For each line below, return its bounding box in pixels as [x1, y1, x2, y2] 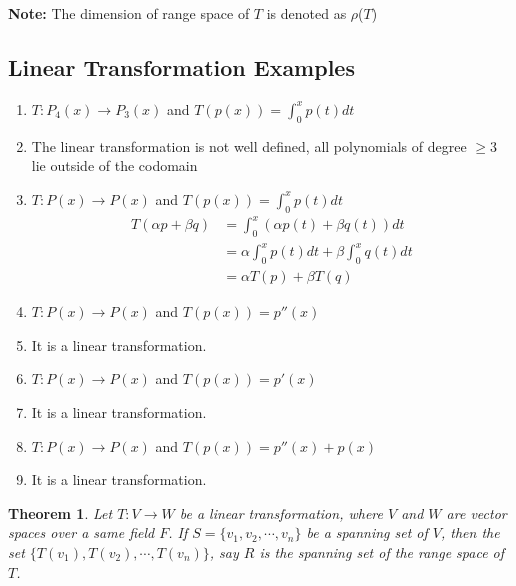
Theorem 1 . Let [8, 502, 113, 523]
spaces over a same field [8, 522, 155, 543]
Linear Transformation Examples [8, 51, 355, 82]
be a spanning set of [306, 522, 428, 543]
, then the [441, 522, 500, 543]
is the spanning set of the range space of [259, 542, 505, 563]
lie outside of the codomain [31, 155, 198, 176]
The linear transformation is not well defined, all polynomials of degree [31, 135, 467, 156]
